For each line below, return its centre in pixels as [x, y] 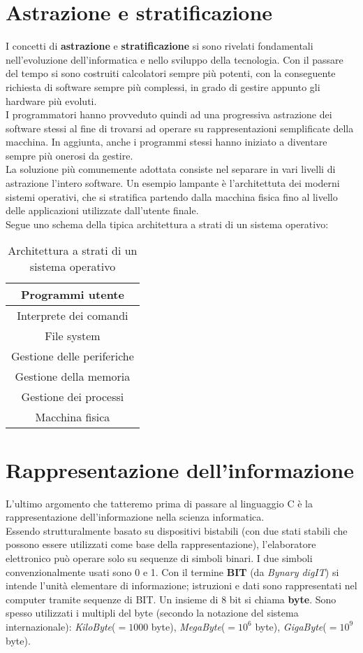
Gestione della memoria [73, 377]
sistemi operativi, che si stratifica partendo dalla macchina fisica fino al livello [172, 196]
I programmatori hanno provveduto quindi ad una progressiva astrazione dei [169, 114]
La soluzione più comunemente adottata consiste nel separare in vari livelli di [171, 169]
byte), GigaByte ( [291, 626]
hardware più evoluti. [51, 100]
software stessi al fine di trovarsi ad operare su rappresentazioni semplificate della [180, 128]
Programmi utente [72, 295]
